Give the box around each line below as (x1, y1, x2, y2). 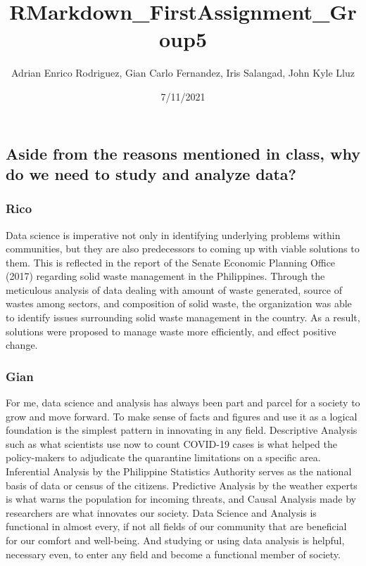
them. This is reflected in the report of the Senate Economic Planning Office (6, 255, 336, 269)
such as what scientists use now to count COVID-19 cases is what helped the (6, 436, 337, 451)
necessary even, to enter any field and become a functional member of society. (6, 546, 341, 561)
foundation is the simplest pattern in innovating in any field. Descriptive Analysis (6, 423, 358, 437)
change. (6, 337, 38, 352)
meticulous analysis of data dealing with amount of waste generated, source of (6, 282, 343, 297)
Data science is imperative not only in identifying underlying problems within (6, 227, 341, 242)
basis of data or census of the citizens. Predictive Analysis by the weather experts (6, 477, 358, 492)
